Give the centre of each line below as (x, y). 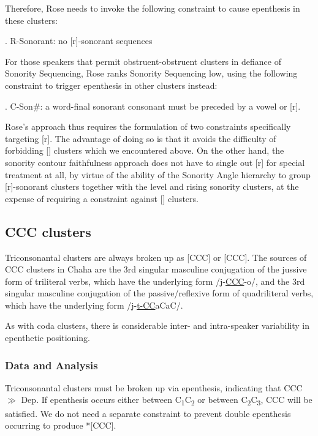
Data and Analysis (51, 365)
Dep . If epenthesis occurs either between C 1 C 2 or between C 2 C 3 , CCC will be (167, 400)
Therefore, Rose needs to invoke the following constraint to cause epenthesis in (153, 8)
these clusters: (31, 20)
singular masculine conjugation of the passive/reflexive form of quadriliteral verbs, (159, 293)
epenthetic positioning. (47, 338)
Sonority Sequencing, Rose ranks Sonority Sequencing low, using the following (151, 73)
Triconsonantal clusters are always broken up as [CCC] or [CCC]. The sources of (156, 257)
